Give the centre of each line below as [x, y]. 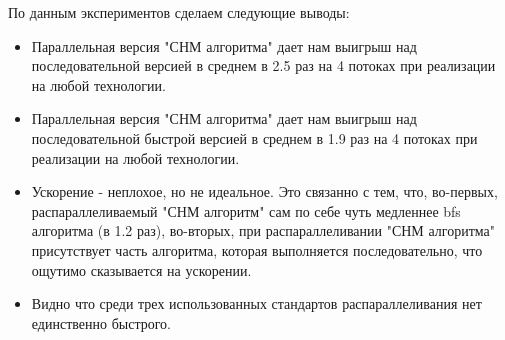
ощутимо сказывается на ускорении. [141, 269]
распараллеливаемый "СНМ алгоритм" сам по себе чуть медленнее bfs [246, 210]
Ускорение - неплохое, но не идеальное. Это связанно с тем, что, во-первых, [264, 191]
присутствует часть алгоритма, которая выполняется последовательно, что [257, 249]
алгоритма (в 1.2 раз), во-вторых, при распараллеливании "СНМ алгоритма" [263, 230]
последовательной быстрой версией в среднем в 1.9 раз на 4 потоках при [254, 137]
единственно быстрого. [101, 322]
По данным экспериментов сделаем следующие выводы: [179, 12]
